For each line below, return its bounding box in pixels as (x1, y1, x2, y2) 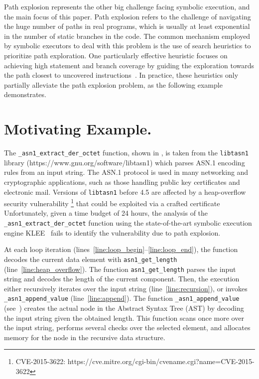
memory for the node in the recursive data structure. (4, 332, 165, 342)
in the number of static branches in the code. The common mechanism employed (4, 30, 251, 41)
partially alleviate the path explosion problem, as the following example (4, 79, 223, 90)
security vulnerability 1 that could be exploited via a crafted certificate (4, 197, 220, 208)
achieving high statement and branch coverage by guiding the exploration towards (4, 60, 254, 70)
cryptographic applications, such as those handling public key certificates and (4, 176, 240, 187)
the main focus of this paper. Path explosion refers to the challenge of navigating (4, 11, 251, 21)
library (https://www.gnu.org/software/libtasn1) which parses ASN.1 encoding (4, 157, 245, 167)
